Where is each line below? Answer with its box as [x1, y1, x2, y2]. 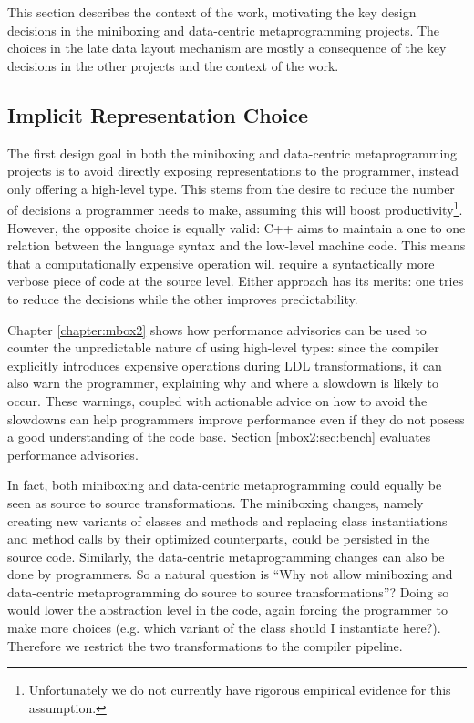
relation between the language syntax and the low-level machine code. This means [7, 236, 466, 255]
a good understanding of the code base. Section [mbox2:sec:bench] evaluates [7, 427, 431, 446]
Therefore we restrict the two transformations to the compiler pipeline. [7, 636, 403, 655]
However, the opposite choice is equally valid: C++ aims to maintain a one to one [7, 218, 466, 237]
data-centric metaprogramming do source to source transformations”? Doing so [7, 582, 449, 601]
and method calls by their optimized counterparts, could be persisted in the [7, 529, 430, 548]
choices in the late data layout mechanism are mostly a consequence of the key [7, 38, 447, 57]
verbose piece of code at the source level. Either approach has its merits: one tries [7, 271, 464, 290]
